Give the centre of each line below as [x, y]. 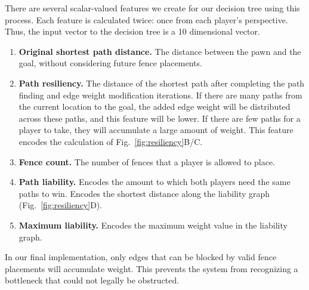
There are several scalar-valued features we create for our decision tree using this [152, 8]
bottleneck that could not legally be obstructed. [92, 280]
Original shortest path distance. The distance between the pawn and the [160, 51]
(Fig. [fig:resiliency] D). [61, 205]
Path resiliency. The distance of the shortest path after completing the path [162, 83]
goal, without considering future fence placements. [110, 63]
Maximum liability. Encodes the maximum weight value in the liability [153, 225]
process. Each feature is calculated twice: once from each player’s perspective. [146, 19]
